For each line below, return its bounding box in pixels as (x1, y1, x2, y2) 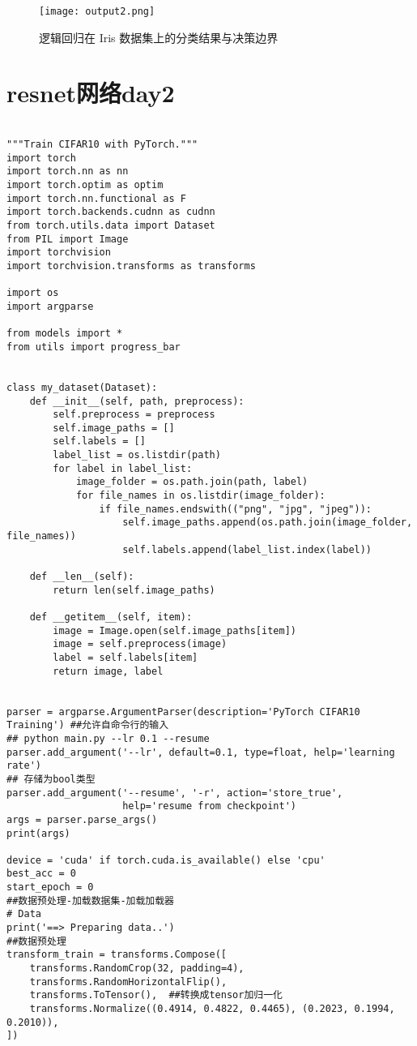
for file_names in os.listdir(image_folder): (75, 490, 326, 502)
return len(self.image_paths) (53, 584, 215, 596)
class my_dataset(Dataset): (6, 381, 158, 393)
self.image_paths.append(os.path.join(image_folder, (122, 517, 413, 529)
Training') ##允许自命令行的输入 (6, 719, 169, 731)
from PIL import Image (6, 233, 129, 245)
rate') (6, 760, 41, 772)
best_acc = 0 (6, 868, 76, 880)
